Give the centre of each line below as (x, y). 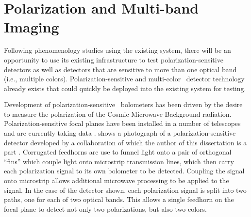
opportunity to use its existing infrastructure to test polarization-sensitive (114, 59)
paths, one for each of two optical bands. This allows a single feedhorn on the (119, 199)
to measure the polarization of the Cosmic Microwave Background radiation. (118, 114)
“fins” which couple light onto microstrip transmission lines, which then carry (119, 161)
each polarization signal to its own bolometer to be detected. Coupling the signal (124, 171)
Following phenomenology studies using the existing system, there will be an (117, 50)
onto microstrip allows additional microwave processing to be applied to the (117, 180)
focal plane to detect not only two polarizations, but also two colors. (105, 209)
